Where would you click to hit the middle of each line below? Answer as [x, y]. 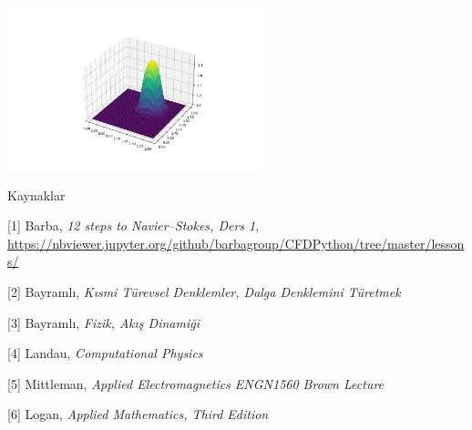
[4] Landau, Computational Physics [105, 353]
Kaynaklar [36, 195]
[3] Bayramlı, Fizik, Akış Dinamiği [103, 322]
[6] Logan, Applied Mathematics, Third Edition [138, 414]
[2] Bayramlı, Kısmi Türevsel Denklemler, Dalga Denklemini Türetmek [204, 291]
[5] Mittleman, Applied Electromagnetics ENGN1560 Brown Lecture [196, 383]
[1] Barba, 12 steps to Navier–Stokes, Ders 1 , [133, 225]
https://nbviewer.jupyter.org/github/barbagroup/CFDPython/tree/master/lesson [236, 243]
